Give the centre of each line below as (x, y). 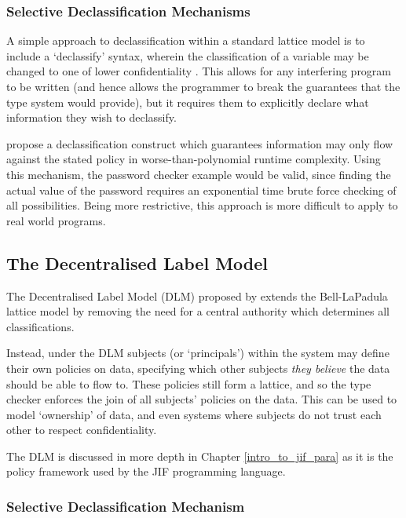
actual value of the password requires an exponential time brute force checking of (201, 190)
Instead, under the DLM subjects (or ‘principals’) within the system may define (198, 353)
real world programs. (56, 220)
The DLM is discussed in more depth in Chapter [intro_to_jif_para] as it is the (200, 456)
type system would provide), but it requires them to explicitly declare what (188, 102)
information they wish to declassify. (91, 117)
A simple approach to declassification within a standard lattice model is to (186, 40)
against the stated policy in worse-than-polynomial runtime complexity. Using (194, 159)
